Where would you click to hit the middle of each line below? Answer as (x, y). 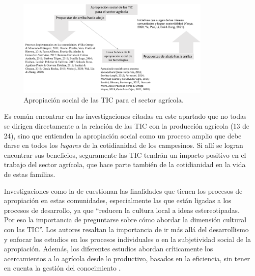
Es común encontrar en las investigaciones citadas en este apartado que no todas (125, 116)
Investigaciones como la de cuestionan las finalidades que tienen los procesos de (123, 190)
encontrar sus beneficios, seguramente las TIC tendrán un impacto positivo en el (125, 155)
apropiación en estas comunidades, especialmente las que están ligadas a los (118, 200)
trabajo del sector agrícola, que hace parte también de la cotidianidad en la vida (125, 164)
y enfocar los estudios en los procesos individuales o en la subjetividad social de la (127, 239)
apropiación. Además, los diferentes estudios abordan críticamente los (109, 249)
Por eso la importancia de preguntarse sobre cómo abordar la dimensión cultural (125, 220)
